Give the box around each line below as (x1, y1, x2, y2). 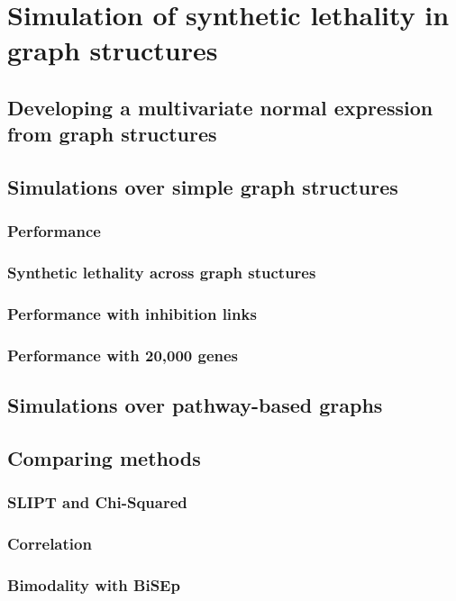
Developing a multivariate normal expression (7, 93, 433, 121)
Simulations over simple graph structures (7, 173, 398, 201)
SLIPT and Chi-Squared (7, 491, 187, 514)
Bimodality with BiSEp (7, 574, 180, 596)
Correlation (7, 533, 92, 555)
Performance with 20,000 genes (7, 343, 239, 366)
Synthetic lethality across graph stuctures (7, 261, 316, 284)
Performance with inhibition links (7, 303, 257, 325)
